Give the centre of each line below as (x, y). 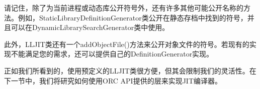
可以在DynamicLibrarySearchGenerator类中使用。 (90, 27)
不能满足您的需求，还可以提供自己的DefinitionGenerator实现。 (112, 54)
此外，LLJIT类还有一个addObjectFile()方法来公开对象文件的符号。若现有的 (127, 44)
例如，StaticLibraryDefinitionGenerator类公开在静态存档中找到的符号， (133, 17)
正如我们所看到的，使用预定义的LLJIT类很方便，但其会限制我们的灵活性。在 (130, 70)
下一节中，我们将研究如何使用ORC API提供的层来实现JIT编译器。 (113, 80)
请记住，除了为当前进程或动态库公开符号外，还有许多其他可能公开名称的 (124, 7)
